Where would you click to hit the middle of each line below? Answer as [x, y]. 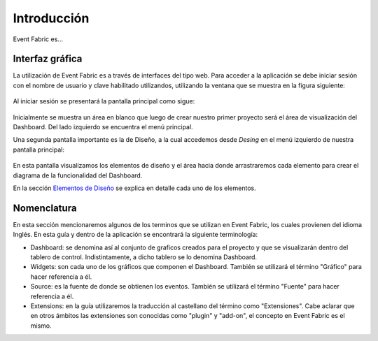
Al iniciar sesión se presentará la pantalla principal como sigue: [104, 101]
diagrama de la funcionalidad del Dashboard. [78, 175]
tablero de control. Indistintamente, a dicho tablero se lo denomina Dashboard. [144, 257]
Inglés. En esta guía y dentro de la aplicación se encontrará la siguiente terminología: [135, 235]
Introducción [51, 18]
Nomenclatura [45, 208]
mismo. [41, 326]
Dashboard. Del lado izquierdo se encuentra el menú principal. [103, 127]
